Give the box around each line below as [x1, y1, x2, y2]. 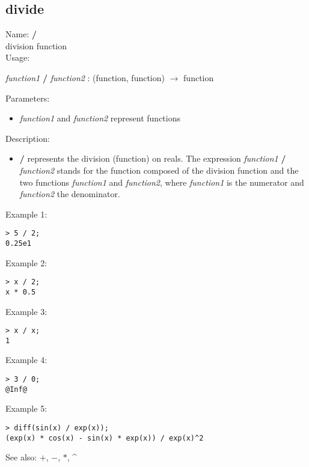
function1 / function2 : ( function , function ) [5, 71, 165, 84]
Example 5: [5, 402, 47, 415]
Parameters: [5, 91, 50, 104]
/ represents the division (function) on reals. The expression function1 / [19, 152, 286, 165]
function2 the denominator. [19, 188, 120, 200]
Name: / [5, 28, 37, 40]
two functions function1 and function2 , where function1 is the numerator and [19, 176, 304, 188]
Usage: [5, 51, 30, 64]
